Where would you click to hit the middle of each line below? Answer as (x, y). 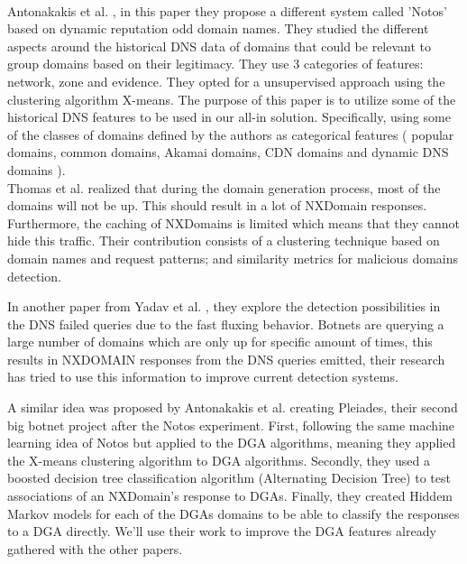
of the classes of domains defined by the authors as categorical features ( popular (231, 134)
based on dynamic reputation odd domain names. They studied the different (218, 28)
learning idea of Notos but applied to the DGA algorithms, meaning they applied (232, 443)
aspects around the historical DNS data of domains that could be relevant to (220, 46)
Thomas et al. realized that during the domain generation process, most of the (224, 187)
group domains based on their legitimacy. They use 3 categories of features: (215, 64)
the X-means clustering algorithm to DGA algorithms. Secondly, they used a (219, 460)
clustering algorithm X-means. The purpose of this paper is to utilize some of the (232, 99)
